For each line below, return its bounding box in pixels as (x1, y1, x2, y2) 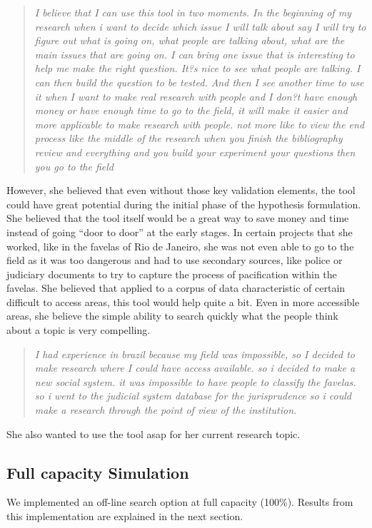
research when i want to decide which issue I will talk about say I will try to (34, 19, 366, 34)
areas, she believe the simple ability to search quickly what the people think (6, 308, 338, 323)
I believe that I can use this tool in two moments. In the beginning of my (34, 5, 351, 19)
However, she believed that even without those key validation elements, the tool (6, 183, 356, 198)
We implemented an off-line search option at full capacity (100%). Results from (6, 494, 353, 509)
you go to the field (34, 158, 114, 173)
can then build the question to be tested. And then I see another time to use (34, 74, 364, 89)
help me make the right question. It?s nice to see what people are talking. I (34, 61, 361, 76)
